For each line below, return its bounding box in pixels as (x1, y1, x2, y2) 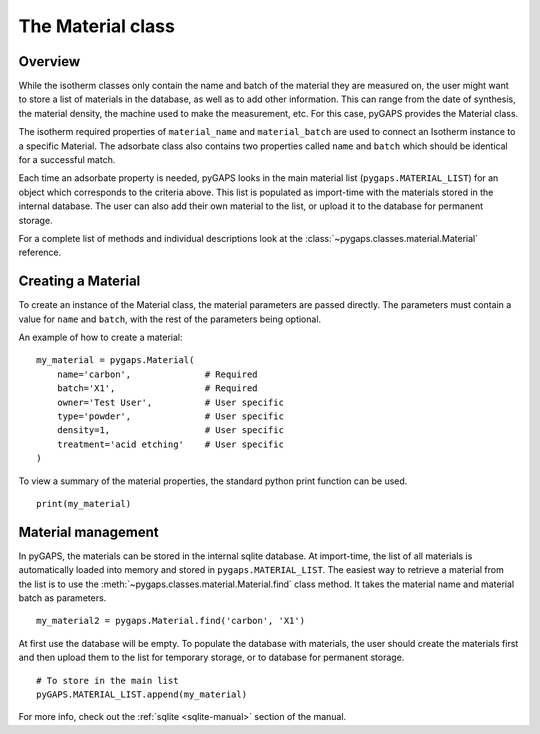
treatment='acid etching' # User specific (56, 438, 285, 450)
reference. (18, 246, 62, 259)
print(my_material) (36, 498, 132, 509)
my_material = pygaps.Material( (36, 355, 195, 366)
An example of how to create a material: (18, 331, 184, 344)
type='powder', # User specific (56, 411, 285, 422)
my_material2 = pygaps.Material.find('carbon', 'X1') (36, 615, 305, 627)
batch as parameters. (18, 592, 107, 604)
